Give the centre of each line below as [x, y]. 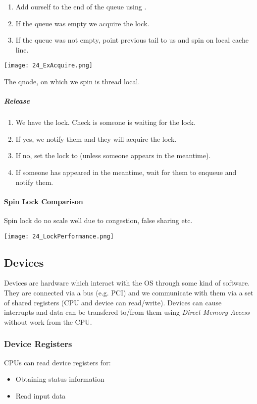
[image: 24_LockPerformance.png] [59, 236]
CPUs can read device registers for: [57, 362]
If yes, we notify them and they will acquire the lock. [96, 139]
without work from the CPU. [48, 321]
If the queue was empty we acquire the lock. [82, 23]
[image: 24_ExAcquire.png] [48, 66]
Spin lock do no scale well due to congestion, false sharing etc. [98, 220]
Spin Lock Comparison [44, 201]
